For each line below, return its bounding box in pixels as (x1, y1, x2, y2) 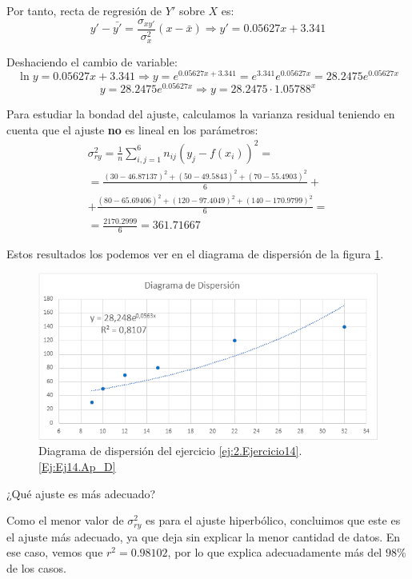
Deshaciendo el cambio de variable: (6, 53, 178, 70)
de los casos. (6, 559, 66, 576)
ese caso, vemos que (6, 544, 103, 561)
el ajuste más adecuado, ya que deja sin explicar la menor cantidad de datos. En (6, 528, 401, 545)
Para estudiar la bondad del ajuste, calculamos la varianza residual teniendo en (6, 106, 395, 122)
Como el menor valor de (6, 512, 124, 529)
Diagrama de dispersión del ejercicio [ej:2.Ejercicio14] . (38, 442, 302, 459)
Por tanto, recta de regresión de (6, 2, 162, 18)
